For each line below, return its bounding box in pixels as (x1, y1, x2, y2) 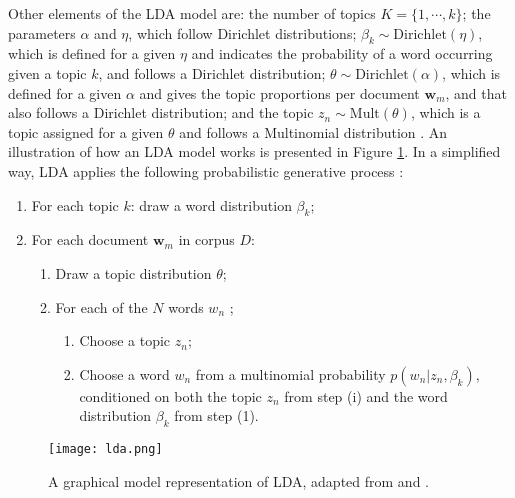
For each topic (31, 194, 119, 215)
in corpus (178, 229, 235, 250)
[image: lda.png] (48, 442, 163, 457)
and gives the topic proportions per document (139, 82, 420, 103)
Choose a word (79, 363, 170, 384)
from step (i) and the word (284, 385, 448, 406)
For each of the (55, 296, 148, 317)
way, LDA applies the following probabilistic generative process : (8, 160, 404, 181)
